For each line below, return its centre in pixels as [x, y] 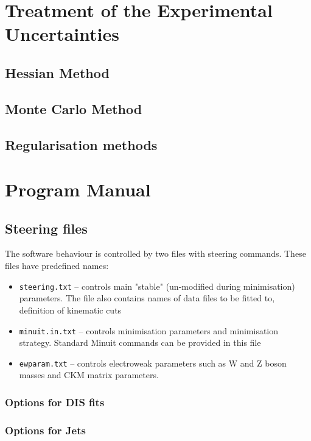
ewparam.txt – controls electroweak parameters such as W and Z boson [153, 363]
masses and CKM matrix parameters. [89, 375]
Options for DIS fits [55, 402]
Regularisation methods [81, 144]
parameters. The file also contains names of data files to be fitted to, [147, 298]
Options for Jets [45, 430]
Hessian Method [57, 72]
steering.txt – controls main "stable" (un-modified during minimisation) [157, 286]
